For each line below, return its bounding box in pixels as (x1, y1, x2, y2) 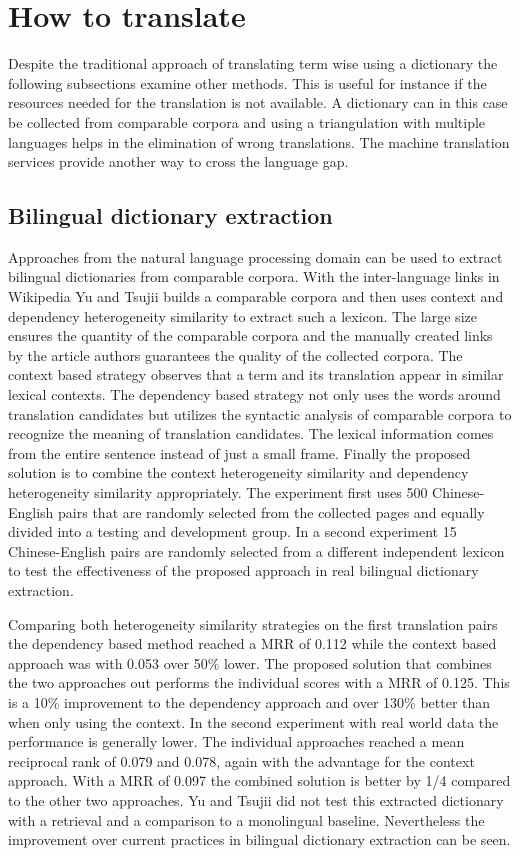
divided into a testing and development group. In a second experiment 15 (8, 521, 457, 542)
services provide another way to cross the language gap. (8, 151, 349, 172)
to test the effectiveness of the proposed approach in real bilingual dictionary (8, 560, 479, 581)
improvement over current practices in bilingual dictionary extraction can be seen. (8, 829, 511, 850)
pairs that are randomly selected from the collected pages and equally (58, 501, 485, 522)
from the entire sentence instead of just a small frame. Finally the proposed (8, 442, 471, 463)
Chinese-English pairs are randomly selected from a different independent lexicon (8, 540, 505, 561)
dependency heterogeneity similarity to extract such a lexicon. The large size (8, 305, 477, 326)
